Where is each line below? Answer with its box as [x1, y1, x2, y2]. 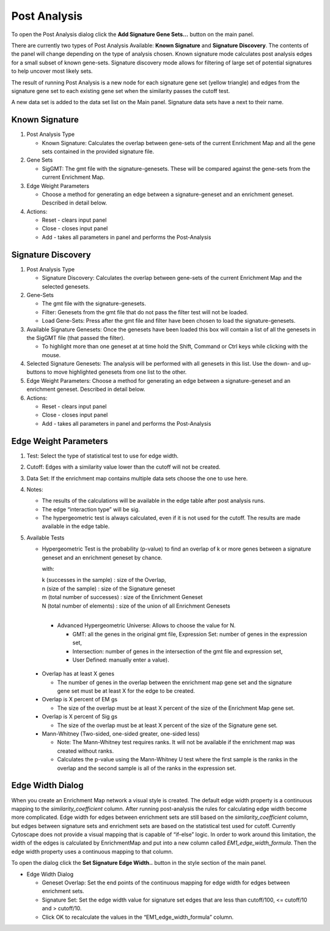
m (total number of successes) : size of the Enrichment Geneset [42, 594, 203, 601]
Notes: [26, 486, 43, 493]
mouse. [42, 351, 61, 358]
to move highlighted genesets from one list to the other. [46, 368, 187, 376]
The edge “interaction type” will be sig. [42, 505, 140, 513]
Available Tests [26, 533, 65, 541]
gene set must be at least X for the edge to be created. [57, 687, 196, 695]
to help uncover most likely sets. [11, 67, 93, 75]
